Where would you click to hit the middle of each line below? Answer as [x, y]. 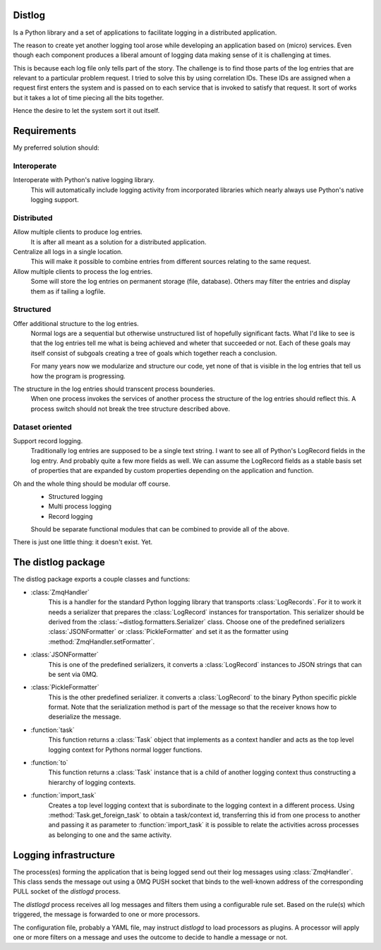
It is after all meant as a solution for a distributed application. [119, 242]
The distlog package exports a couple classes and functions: [102, 579]
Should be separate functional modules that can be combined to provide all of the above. [160, 529]
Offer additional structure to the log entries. [76, 323]
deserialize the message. [85, 717]
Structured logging [75, 496]
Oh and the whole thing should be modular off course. [92, 483]
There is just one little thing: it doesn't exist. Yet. [83, 542]
